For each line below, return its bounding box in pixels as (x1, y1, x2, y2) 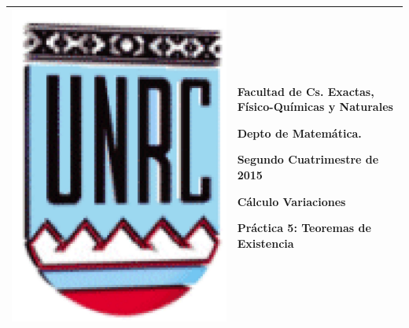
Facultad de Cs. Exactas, (237, 83, 374, 99)
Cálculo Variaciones (237, 193, 346, 209)
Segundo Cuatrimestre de (237, 151, 379, 168)
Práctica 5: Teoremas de (237, 219, 371, 236)
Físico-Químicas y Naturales (237, 98, 393, 115)
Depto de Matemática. (237, 124, 362, 141)
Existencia (237, 234, 294, 251)
